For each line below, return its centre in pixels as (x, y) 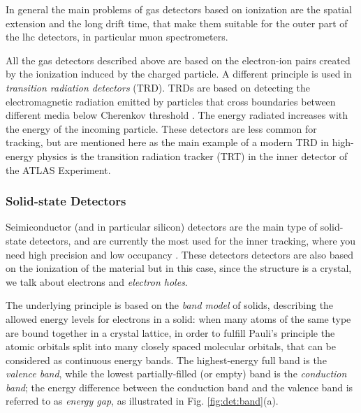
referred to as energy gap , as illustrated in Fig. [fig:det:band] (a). (142, 401)
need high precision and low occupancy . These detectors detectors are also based (179, 254)
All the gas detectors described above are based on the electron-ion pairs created (178, 60)
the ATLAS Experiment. (58, 169)
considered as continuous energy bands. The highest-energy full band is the (166, 360)
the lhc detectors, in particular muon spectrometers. (117, 37)
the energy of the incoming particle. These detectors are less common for (161, 128)
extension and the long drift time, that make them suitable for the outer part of (177, 23)
